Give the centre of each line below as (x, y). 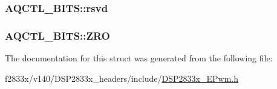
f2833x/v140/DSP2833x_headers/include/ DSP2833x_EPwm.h (122, 78)
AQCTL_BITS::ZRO (57, 35)
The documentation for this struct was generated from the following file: (139, 58)
